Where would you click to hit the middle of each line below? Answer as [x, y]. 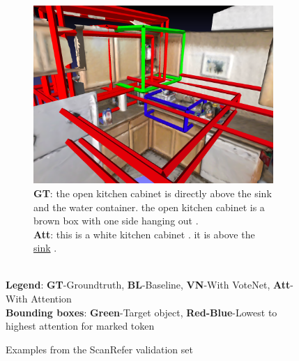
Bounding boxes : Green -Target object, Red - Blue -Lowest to [141, 312]
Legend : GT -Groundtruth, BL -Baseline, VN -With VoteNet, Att [148, 285]
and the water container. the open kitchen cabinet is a [149, 207]
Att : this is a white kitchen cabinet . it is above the [144, 234]
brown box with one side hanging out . [116, 221]
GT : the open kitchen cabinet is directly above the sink [153, 193]
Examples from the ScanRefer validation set [99, 349]
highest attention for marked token [80, 326]
